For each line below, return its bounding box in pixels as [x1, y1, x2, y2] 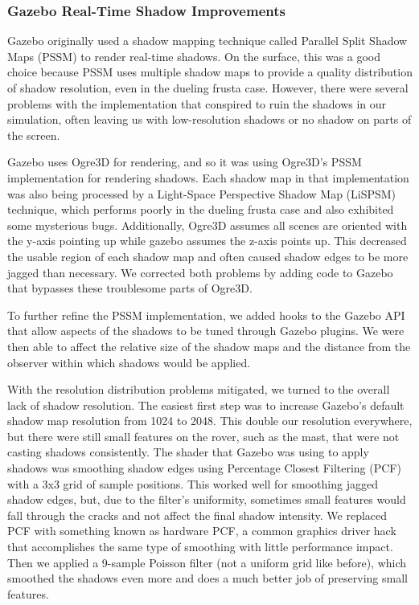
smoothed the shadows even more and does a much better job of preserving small [7, 570, 408, 587]
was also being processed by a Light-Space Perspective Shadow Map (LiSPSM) [7, 185, 396, 202]
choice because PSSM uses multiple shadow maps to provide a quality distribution [7, 63, 413, 80]
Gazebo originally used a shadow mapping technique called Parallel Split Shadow [7, 32, 408, 49]
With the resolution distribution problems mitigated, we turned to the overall [7, 381, 390, 398]
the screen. [7, 126, 60, 143]
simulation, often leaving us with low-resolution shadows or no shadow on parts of [7, 111, 412, 128]
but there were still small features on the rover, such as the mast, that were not [7, 427, 400, 444]
